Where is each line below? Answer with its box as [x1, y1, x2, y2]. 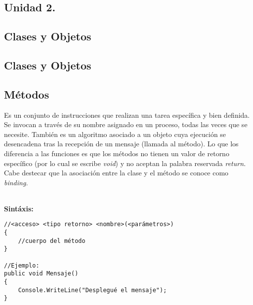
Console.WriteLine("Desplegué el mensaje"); [18, 286, 167, 294]
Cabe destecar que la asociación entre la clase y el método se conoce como [4, 168, 229, 178]
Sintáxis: [4, 203, 34, 213]
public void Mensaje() [4, 270, 79, 277]
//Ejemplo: [4, 262, 40, 269]
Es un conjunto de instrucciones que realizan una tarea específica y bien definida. [4, 109, 250, 120]
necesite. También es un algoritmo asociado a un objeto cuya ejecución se [4, 129, 226, 139]
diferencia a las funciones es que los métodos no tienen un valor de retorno [4, 148, 229, 158]
